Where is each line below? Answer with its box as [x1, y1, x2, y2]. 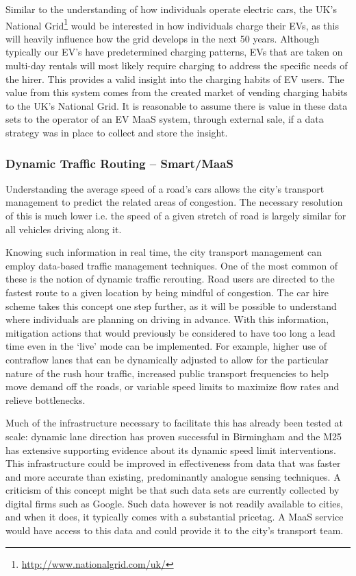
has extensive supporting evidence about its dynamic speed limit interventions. [5, 442, 336, 457]
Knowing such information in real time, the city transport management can [5, 245, 322, 259]
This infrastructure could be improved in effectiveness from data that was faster [5, 456, 341, 470]
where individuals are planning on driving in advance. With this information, [5, 312, 329, 326]
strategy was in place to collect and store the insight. [5, 125, 228, 139]
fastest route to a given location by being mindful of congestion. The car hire [5, 285, 329, 299]
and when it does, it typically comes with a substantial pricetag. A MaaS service [5, 509, 344, 524]
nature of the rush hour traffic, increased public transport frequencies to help [5, 365, 329, 380]
